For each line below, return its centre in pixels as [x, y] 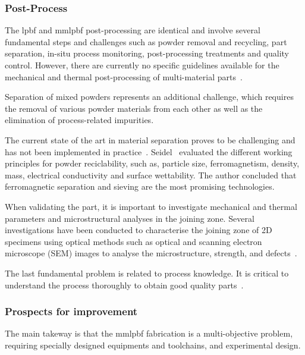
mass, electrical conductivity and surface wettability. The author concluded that [151, 175]
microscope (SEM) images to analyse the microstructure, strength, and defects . [151, 253]
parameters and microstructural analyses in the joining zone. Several [130, 218]
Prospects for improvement [71, 311]
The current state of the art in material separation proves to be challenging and [150, 139]
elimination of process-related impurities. [79, 120]
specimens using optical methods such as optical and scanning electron [133, 241]
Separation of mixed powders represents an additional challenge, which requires [149, 97]
